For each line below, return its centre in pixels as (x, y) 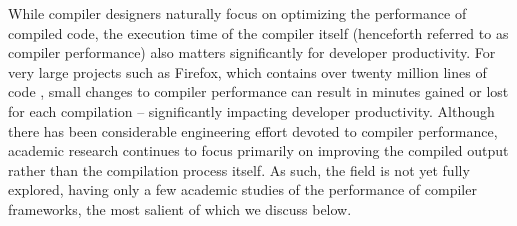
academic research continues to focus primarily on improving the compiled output (258, 150)
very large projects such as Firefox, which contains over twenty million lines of (247, 71)
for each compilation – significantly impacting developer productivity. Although (251, 110)
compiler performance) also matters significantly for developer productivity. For (252, 52)
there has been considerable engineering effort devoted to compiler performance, (253, 130)
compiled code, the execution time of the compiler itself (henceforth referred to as (258, 32)
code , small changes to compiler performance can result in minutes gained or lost (258, 91)
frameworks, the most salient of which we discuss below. (180, 208)
